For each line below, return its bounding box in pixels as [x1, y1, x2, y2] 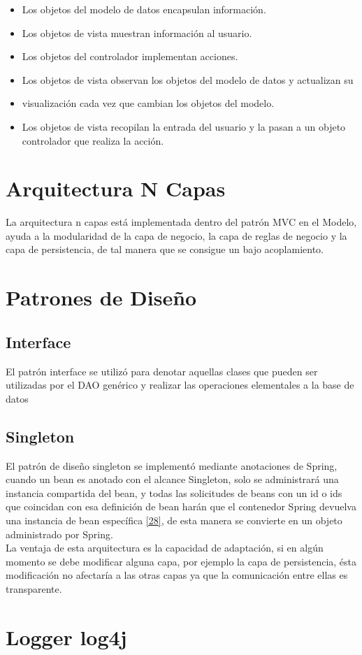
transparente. [6, 581, 62, 596]
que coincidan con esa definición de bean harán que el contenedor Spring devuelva [6, 499, 356, 514]
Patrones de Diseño [6, 283, 197, 312]
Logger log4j [6, 622, 127, 651]
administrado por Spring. [6, 526, 113, 541]
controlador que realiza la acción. [22, 133, 164, 147]
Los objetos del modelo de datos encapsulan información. [22, 2, 266, 16]
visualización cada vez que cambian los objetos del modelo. [22, 96, 275, 110]
